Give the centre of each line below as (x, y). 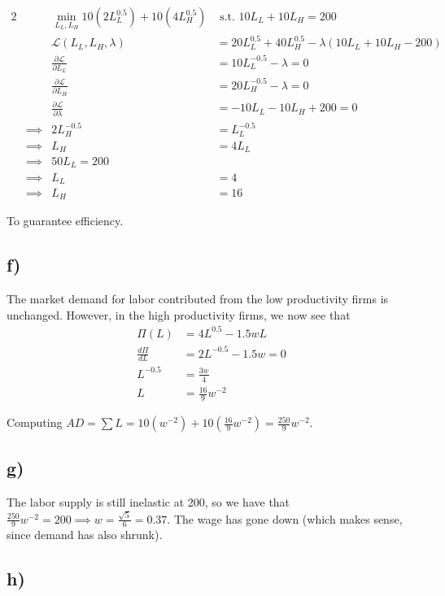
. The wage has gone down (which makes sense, (285, 518)
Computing (35, 422)
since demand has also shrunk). (85, 535)
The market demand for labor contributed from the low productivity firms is (198, 299)
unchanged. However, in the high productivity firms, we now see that (179, 314)
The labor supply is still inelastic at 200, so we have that (148, 502)
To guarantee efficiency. (65, 221)
